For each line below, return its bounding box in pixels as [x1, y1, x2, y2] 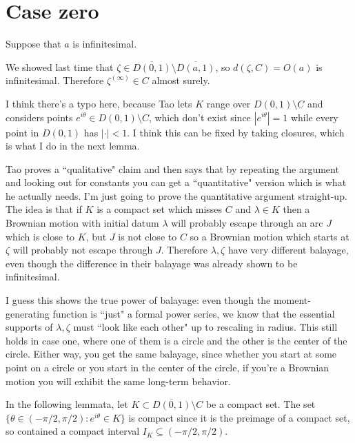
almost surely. [152, 73, 210, 87]
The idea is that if [6, 202, 82, 216]
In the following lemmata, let [6, 397, 128, 411]
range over [206, 96, 251, 110]
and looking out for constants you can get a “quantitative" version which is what [6, 175, 347, 189]
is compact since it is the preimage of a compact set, [128, 410, 350, 424]
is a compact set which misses [97, 202, 223, 216]
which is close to [6, 229, 75, 243]
